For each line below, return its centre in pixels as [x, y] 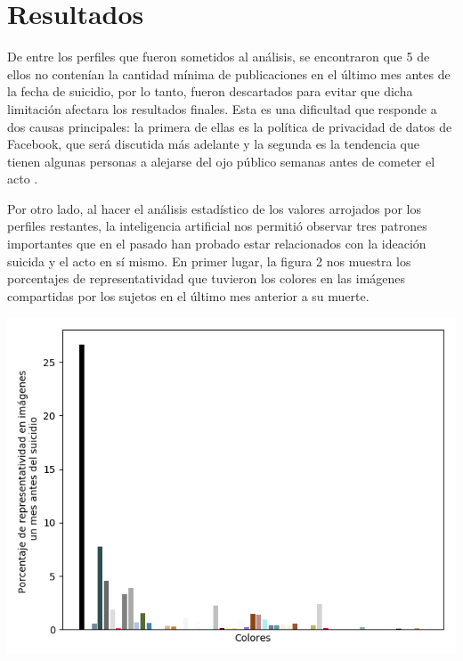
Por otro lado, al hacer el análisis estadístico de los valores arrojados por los [215, 208]
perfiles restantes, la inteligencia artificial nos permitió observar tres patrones [217, 226]
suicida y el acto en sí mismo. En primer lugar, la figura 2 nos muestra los [209, 261]
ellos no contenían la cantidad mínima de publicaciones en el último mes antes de [229, 73]
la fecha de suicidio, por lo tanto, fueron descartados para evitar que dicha [210, 91]
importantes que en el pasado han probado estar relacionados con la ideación [217, 244]
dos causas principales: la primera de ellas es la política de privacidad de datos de [230, 126]
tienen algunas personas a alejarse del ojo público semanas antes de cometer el [221, 161]
